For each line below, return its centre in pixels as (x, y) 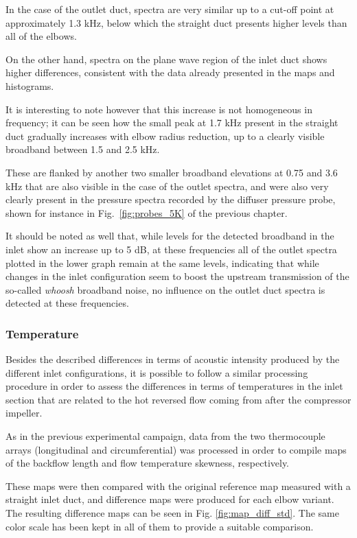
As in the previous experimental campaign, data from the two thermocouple (165, 436)
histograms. (30, 85)
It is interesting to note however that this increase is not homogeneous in (159, 109)
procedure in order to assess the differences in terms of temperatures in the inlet (174, 386)
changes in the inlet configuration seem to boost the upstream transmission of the (177, 276)
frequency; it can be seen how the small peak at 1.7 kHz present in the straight (172, 122)
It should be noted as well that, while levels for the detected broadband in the (170, 236)
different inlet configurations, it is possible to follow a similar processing (157, 372)
